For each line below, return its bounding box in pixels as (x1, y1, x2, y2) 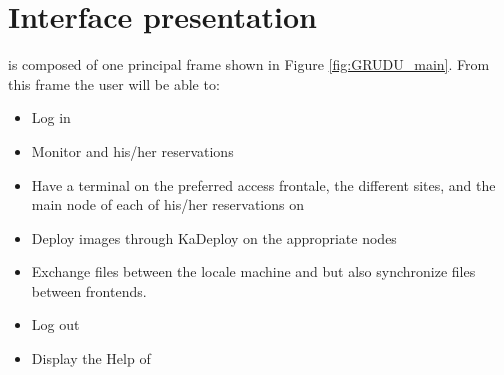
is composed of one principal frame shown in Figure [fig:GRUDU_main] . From (8, 54, 490, 75)
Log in (31, 107, 71, 128)
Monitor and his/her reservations (31, 140, 234, 161)
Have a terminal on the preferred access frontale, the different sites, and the (31, 174, 496, 195)
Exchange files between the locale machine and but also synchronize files (31, 261, 476, 282)
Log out (31, 314, 80, 335)
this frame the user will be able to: (8, 73, 220, 94)
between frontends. (31, 280, 147, 301)
